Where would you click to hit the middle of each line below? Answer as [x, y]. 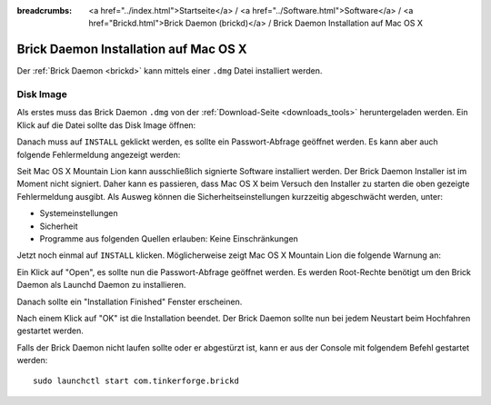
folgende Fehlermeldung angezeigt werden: [99, 154]
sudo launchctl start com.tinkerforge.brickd [136, 381]
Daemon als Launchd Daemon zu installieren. [101, 285]
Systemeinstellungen [79, 213]
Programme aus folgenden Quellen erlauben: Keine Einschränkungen [169, 238]
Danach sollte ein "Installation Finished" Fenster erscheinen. [130, 301]
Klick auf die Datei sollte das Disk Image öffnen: [106, 125]
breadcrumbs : [45, 10]
